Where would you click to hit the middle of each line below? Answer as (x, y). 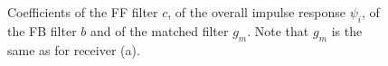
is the (347, 30)
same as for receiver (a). (74, 49)
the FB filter (42, 30)
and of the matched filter (159, 30)
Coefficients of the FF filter (83, 12)
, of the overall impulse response (256, 12)
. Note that (278, 30)
